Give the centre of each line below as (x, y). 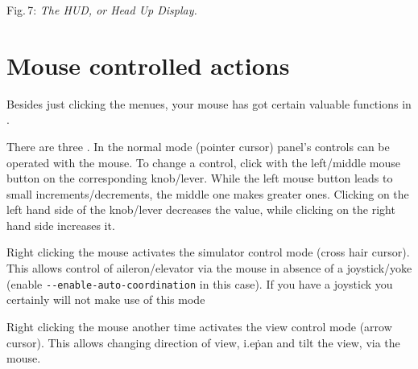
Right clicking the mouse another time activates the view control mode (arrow (199, 326)
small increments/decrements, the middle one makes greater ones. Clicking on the (208, 193)
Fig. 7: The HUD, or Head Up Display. (102, 10)
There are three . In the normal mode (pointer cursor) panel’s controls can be (198, 146)
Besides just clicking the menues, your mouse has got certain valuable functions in (209, 103)
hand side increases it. (61, 225)
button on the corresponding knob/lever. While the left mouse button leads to (200, 178)
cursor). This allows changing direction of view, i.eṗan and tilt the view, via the (203, 342)
